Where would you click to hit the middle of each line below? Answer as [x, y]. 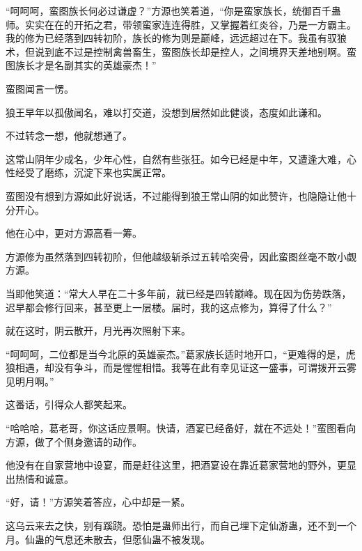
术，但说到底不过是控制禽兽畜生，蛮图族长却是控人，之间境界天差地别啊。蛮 [181, 51]
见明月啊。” [30, 381]
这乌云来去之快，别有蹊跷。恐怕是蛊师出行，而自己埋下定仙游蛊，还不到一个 [181, 526]
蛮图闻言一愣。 [40, 88]
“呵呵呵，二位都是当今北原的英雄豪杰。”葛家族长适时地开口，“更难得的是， [176, 354]
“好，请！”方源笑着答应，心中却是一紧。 [98, 502]
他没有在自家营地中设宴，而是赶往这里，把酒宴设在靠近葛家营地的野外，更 [176, 465]
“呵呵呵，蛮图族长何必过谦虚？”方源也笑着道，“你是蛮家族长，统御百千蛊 [173, 10]
